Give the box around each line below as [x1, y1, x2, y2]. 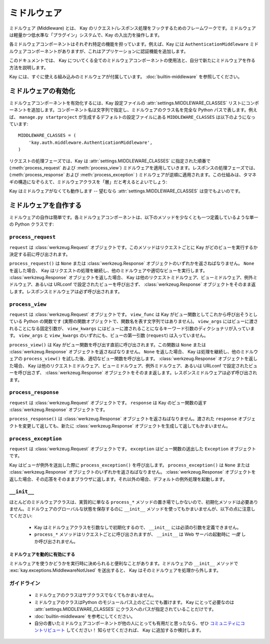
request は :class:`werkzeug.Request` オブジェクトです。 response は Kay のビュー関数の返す [9, 399, 207, 405]
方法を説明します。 [9, 64, 48, 70]
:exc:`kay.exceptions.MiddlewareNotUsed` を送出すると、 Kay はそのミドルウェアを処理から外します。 [9, 567, 221, 573]
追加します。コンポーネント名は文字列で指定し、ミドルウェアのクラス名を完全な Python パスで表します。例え [30, 107, 257, 113]
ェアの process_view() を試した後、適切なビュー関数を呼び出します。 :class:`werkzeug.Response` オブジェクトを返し [9, 356, 257, 362]
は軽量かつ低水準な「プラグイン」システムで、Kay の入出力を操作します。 [9, 32, 162, 38]
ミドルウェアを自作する [9, 201, 82, 209]
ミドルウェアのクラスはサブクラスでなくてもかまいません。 [34, 592, 156, 598]
